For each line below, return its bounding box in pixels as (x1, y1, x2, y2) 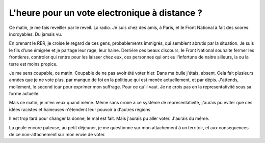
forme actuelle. (9, 91, 40, 97)
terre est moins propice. (9, 61, 58, 67)
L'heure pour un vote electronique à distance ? (9, 7, 203, 18)
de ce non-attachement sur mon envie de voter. (9, 132, 106, 138)
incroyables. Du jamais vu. (9, 31, 62, 37)
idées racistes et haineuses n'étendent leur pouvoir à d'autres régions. (9, 106, 152, 113)
